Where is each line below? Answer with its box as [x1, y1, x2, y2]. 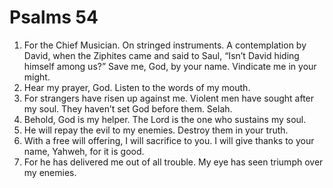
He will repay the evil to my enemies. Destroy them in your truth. [23, 124, 289, 136]
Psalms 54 [9, 6, 99, 29]
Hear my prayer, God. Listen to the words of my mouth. [23, 81, 251, 93]
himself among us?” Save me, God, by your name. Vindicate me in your [23, 60, 317, 72]
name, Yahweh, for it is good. [23, 145, 145, 157]
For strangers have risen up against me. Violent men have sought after [23, 92, 315, 104]
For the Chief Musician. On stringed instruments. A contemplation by [23, 39, 307, 51]
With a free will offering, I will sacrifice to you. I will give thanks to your [23, 134, 315, 146]
